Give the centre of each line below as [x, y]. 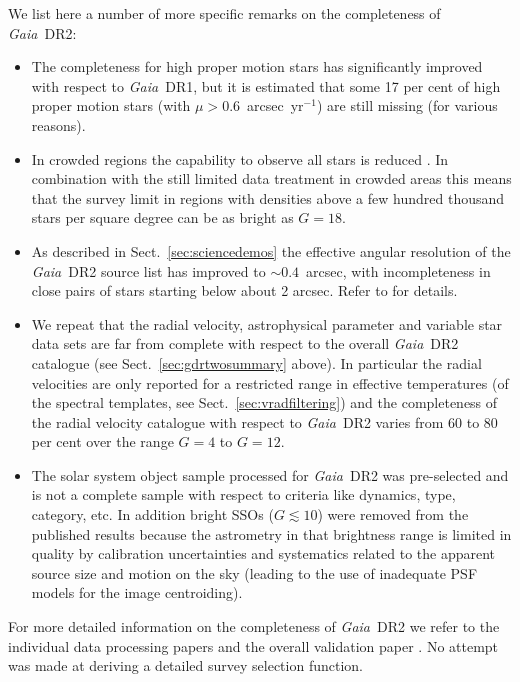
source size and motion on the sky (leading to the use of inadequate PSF [254, 572]
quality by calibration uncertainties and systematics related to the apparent [263, 553]
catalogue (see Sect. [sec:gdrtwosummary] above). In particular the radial [256, 362]
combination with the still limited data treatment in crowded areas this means [271, 178]
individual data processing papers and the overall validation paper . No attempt [253, 645]
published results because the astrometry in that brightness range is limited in [271, 533]
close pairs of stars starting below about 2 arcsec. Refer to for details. [244, 290]
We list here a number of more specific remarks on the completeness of [224, 13]
